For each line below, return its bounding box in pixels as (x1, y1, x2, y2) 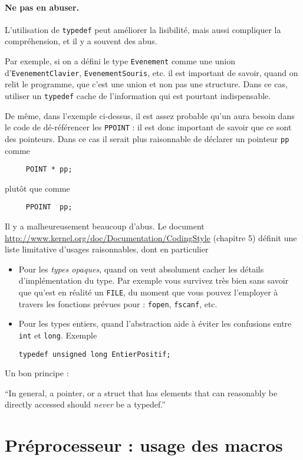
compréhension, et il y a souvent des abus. (5, 35, 157, 47)
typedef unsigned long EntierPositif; (18, 350, 171, 359)
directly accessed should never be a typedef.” (5, 398, 166, 410)
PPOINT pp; (25, 203, 73, 212)
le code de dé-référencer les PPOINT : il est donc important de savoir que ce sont (5, 121, 292, 133)
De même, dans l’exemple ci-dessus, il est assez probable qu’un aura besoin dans (5, 109, 295, 121)
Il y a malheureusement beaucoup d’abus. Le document (5, 220, 205, 232)
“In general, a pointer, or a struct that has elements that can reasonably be (5, 386, 278, 399)
